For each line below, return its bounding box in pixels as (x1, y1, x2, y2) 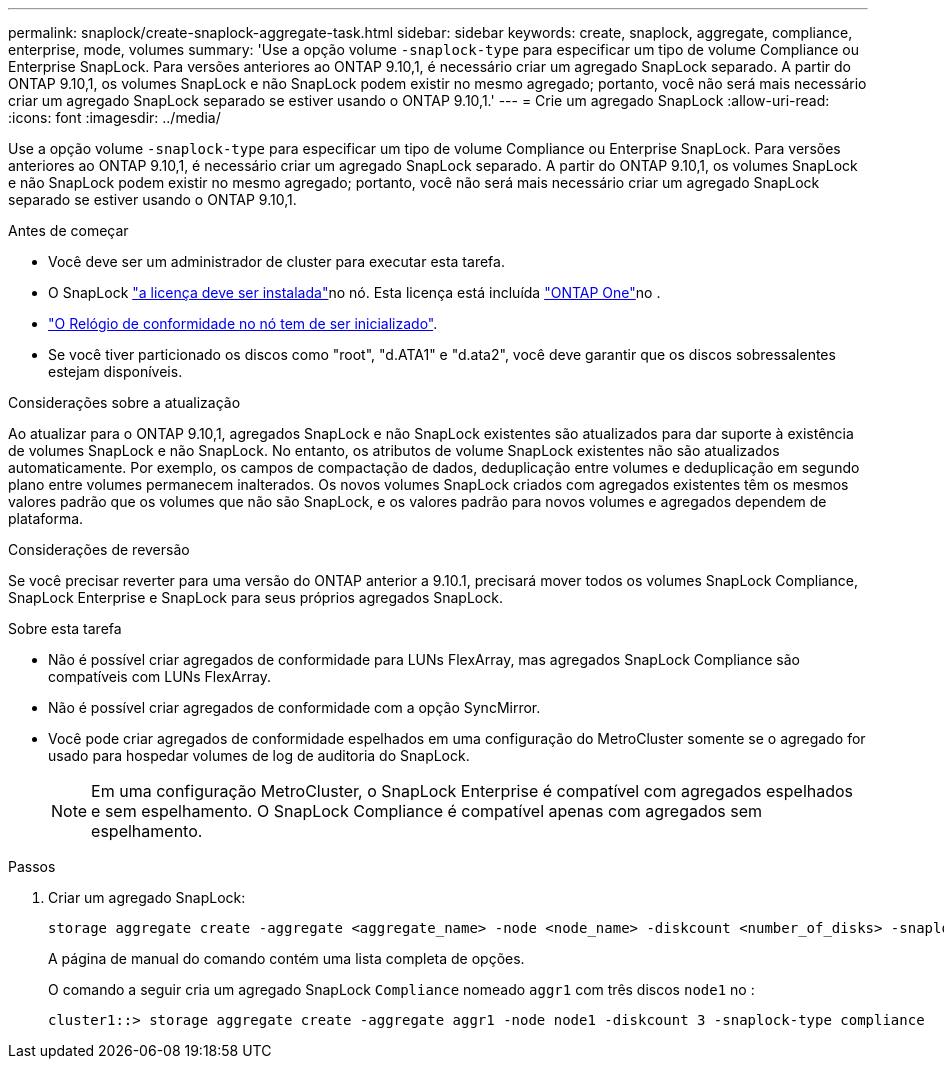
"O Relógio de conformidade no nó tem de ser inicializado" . (48, 315, 438, 332)
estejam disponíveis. (48, 363, 183, 380)
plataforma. (8, 510, 84, 527)
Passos (8, 858, 56, 875)
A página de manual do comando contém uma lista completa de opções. (48, 950, 525, 967)
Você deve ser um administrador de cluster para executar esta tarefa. (48, 253, 505, 270)
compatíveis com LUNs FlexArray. (48, 668, 271, 685)
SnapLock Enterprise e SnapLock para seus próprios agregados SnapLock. (8, 589, 503, 606)
